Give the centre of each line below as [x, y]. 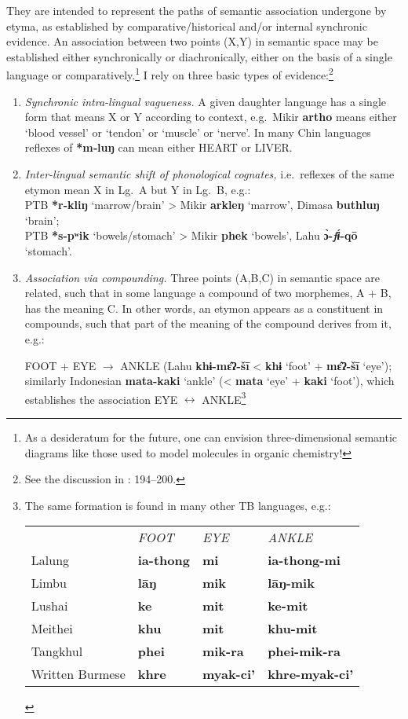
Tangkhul [57, 651]
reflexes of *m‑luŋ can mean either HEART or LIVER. [158, 147]
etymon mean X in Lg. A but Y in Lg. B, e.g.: [138, 189]
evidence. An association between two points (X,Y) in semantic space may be [192, 41]
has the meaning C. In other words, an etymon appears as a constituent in [204, 308]
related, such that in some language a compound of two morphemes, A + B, [208, 293]
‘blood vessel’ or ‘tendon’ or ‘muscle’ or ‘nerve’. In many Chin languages [198, 132]
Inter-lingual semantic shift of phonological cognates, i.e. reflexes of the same [209, 174]
